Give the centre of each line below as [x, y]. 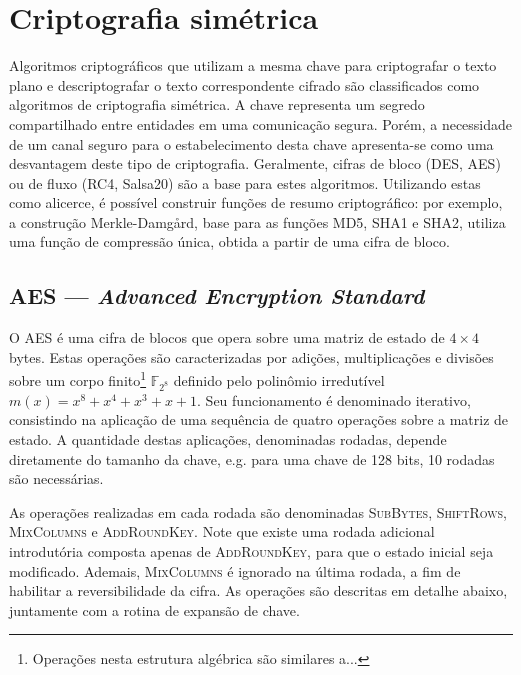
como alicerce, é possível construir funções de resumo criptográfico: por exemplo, [256, 202]
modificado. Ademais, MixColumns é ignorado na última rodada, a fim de [235, 570]
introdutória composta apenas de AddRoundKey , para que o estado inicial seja [251, 551]
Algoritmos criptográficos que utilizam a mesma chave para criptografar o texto [253, 65]
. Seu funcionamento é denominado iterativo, [334, 399]
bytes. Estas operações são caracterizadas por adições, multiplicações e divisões [251, 356]
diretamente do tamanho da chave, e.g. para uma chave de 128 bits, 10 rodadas [252, 458]
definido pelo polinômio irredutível [279, 380]
